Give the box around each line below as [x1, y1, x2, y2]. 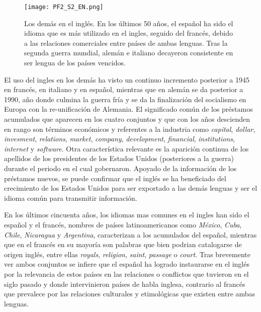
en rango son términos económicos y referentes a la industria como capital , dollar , [4, 123, 255, 134]
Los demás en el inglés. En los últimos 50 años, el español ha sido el [24, 18, 233, 28]
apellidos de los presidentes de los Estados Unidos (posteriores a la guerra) [4, 153, 234, 164]
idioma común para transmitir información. [4, 192, 137, 203]
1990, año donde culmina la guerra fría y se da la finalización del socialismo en [4, 94, 246, 104]
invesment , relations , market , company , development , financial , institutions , [4, 133, 235, 144]
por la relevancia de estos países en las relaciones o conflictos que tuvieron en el [4, 268, 249, 279]
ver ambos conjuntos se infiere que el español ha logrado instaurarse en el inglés [4, 259, 249, 269]
